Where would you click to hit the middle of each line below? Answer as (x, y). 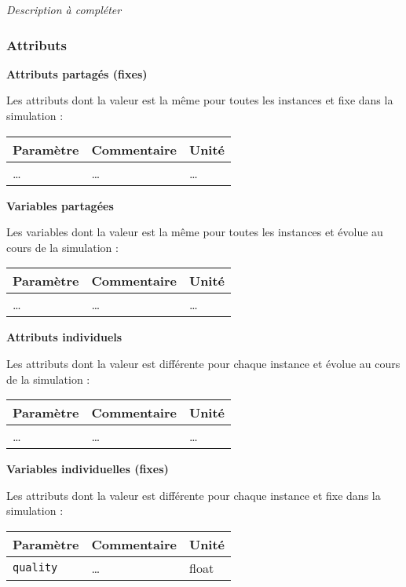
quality (35, 568)
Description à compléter (64, 9)
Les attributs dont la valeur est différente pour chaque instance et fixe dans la (194, 495)
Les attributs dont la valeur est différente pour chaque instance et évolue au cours (203, 363)
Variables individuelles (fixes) (88, 469)
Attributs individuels (64, 337)
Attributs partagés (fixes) (77, 73)
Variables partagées (60, 205)
